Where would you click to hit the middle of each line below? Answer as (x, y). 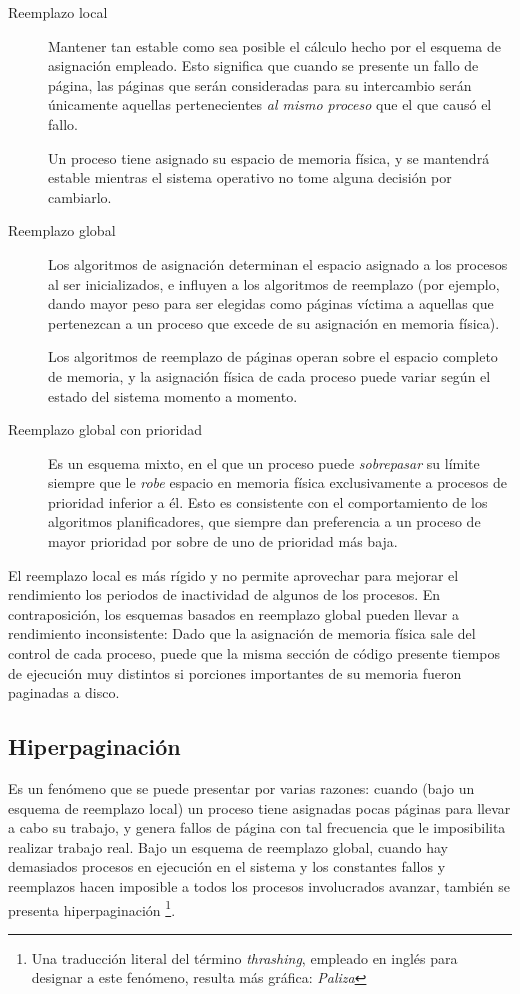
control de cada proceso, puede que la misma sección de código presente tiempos (254, 653)
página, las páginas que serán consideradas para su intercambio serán (260, 84)
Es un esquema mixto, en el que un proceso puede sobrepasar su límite (264, 462)
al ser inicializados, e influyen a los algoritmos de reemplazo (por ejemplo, (274, 283)
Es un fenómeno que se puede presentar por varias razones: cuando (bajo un (241, 788)
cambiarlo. (80, 196)
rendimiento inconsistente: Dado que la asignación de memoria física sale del (242, 633)
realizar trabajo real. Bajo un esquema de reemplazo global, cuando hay (228, 846)
